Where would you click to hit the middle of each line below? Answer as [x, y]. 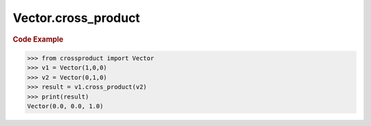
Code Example [38, 39]
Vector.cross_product [76, 18]
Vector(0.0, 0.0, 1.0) [65, 106]
